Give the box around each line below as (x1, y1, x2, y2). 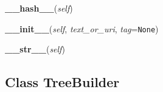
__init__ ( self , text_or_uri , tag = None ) (5, 22, 159, 35)
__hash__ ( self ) (5, 2, 73, 14)
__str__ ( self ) (5, 43, 65, 55)
